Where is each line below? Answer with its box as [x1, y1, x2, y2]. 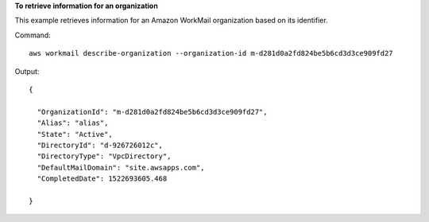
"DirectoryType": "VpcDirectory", [37, 152, 172, 161]
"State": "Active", [37, 130, 113, 138]
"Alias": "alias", [37, 119, 109, 127]
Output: [14, 66, 40, 76]
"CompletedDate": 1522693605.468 [37, 174, 168, 183]
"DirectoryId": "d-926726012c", [37, 140, 163, 150]
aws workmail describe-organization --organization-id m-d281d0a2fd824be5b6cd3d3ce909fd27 [29, 49, 393, 58]
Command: [14, 30, 51, 40]
